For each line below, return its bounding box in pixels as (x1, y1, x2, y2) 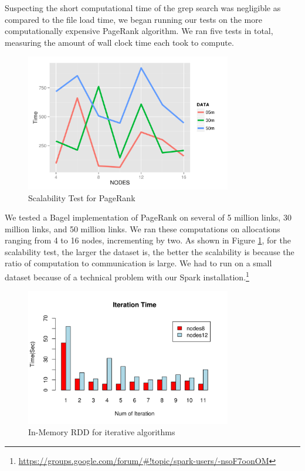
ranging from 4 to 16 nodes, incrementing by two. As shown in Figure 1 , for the (5, 234, 291, 246)
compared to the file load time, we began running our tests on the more (5, 13, 262, 25)
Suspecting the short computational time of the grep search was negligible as (5, 2, 281, 13)
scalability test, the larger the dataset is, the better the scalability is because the (5, 245, 294, 257)
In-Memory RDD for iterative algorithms (28, 426, 175, 438)
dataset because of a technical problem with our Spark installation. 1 (5, 269, 249, 283)
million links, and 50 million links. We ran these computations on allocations (5, 222, 280, 235)
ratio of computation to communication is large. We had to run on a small (5, 257, 272, 269)
